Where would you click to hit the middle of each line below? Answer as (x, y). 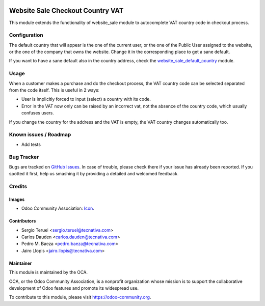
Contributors (23, 221)
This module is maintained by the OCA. (48, 272)
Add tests (31, 144)
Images (17, 199)
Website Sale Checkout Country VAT (66, 11)
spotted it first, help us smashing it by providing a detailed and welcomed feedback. (94, 174)
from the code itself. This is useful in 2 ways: (54, 90)
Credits (18, 186)
